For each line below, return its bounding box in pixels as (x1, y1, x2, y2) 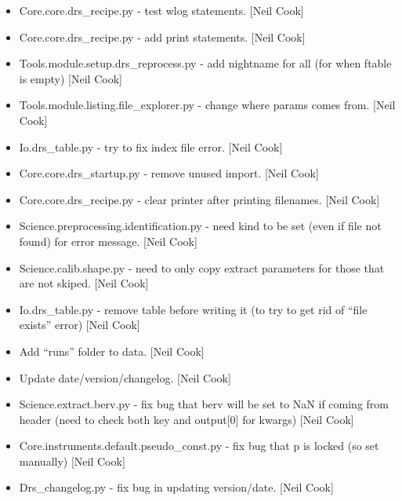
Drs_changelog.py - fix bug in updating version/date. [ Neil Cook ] (19, 479, 334, 496)
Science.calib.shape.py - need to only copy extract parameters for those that (19, 259, 385, 276)
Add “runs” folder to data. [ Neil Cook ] (19, 342, 205, 359)
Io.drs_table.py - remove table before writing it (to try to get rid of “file (19, 301, 368, 317)
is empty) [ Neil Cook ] (19, 70, 122, 86)
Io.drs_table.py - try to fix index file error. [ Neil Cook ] (19, 138, 283, 155)
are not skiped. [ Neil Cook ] (19, 275, 149, 291)
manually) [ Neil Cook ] (19, 452, 125, 469)
